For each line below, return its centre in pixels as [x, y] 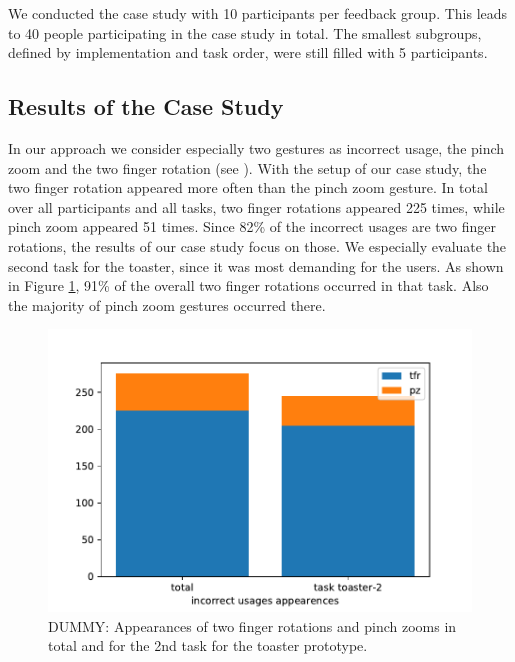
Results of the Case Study [146, 106]
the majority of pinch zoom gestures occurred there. [167, 304]
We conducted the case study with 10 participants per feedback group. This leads [258, 13]
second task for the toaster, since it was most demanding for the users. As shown [256, 265]
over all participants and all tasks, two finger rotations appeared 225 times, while [256, 206]
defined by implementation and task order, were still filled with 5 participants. [248, 52]
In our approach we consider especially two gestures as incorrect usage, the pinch [256, 147]
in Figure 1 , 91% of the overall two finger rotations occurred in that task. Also [248, 285]
